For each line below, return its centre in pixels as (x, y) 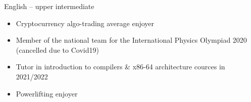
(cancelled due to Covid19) (57, 49)
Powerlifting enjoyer (47, 93)
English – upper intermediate (49, 6)
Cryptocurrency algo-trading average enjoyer (85, 23)
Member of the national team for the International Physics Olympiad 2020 (131, 40)
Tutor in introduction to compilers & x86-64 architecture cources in (120, 67)
